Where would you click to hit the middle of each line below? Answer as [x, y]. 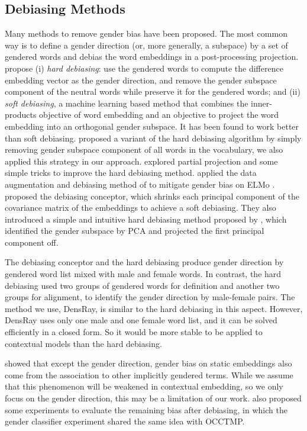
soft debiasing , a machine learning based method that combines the [127, 103]
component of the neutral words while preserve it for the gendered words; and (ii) [153, 91]
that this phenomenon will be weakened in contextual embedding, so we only [144, 386]
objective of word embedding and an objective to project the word [159, 115]
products [21, 115]
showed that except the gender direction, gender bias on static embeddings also [148, 363]
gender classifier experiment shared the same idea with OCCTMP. [125, 421]
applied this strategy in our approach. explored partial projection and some [141, 161]
